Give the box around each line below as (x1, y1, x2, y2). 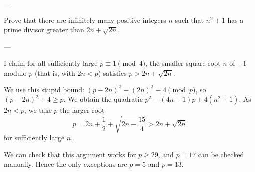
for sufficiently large (4, 132, 65, 143)
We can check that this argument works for (4, 149, 136, 159)
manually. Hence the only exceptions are (4, 159, 127, 169)
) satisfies (98, 67, 127, 78)
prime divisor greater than (4, 24, 84, 35)
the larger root (60, 105, 105, 115)
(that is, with (34, 67, 75, 78)
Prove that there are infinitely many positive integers (4, 14, 166, 25)
